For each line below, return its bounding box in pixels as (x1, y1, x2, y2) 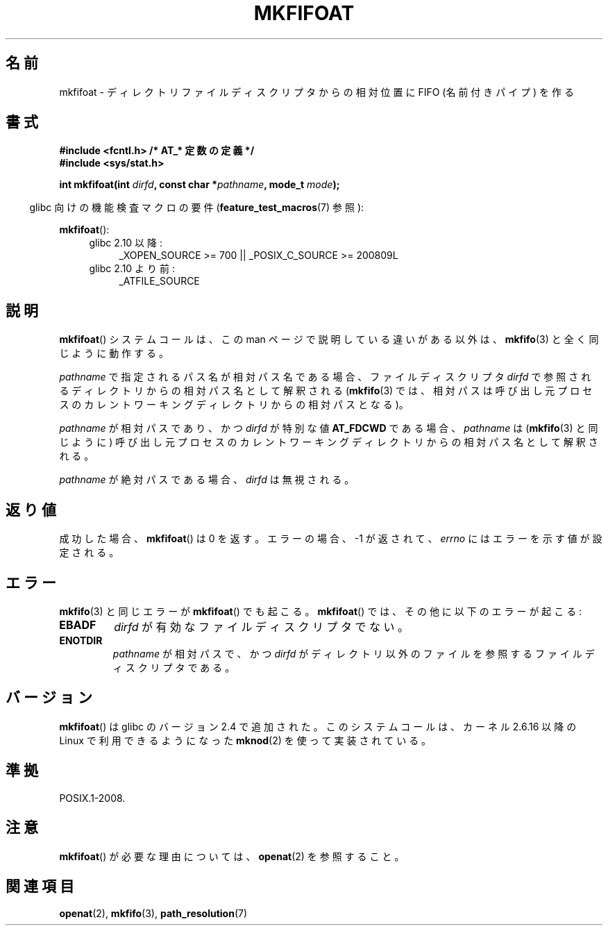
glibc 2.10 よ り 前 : (89, 262, 175, 275)
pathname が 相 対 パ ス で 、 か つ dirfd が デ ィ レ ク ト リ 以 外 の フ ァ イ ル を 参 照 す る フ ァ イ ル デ (112, 647, 595, 660)
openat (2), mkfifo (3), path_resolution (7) (59, 907, 248, 920)
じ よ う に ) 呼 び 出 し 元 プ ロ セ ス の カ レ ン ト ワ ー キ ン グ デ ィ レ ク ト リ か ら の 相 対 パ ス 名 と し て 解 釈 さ (59, 436, 598, 448)
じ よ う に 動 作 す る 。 (59, 347, 169, 360)
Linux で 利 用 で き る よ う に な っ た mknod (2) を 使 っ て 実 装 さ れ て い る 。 (59, 734, 432, 746)
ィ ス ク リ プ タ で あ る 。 (112, 661, 235, 673)
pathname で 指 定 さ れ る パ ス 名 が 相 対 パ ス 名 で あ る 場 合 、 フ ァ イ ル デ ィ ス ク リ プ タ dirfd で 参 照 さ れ (59, 371, 591, 383)
